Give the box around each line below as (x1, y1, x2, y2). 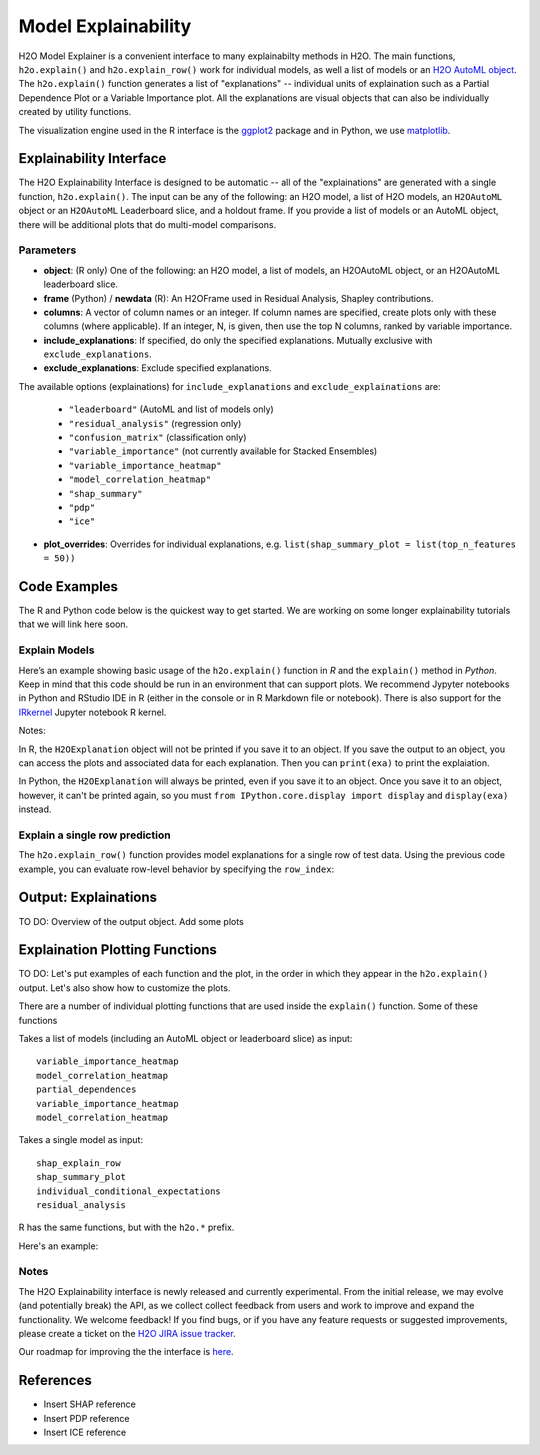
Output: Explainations (18, 889, 158, 906)
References (18, 1372, 92, 1389)
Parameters (18, 243, 77, 257)
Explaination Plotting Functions (18, 941, 217, 959)
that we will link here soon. (18, 618, 129, 630)
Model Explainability (18, 15, 192, 37)
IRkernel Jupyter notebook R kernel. (18, 706, 167, 718)
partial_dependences (36, 1084, 137, 1095)
